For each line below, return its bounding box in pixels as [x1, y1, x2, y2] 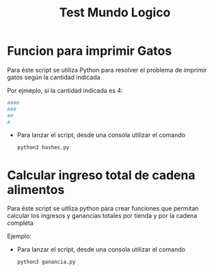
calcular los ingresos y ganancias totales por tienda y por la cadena [7, 212, 198, 220]
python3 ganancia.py [16, 258, 76, 266]
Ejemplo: [7, 232, 32, 241]
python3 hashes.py [16, 144, 70, 151]
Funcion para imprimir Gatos [7, 43, 172, 59]
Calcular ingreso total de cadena [7, 167, 196, 182]
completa [7, 219, 34, 227]
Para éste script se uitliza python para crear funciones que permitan [7, 204, 200, 213]
